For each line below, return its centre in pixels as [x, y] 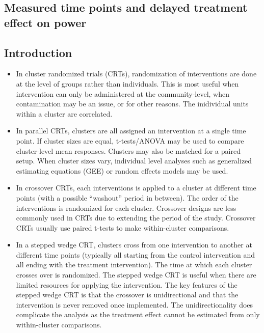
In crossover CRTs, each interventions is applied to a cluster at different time [136, 188]
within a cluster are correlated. [64, 113]
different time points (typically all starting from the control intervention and [136, 254]
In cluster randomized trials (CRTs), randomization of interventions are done [136, 74]
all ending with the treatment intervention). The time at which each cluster [134, 265]
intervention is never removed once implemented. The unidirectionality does [135, 304]
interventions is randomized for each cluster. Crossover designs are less [126, 207]
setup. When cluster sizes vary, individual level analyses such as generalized [134, 161]
